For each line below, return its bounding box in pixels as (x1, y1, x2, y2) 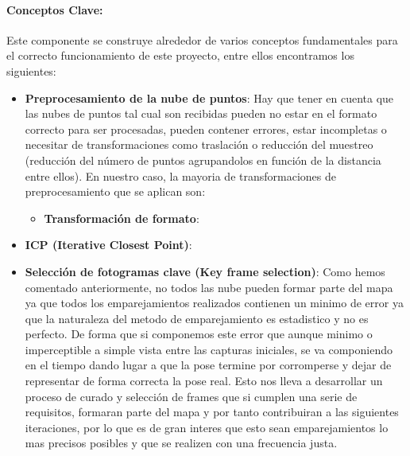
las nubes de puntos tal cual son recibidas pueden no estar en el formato (25, 105, 377, 122)
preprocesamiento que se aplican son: (25, 183, 206, 200)
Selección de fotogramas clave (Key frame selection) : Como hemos (25, 263, 385, 279)
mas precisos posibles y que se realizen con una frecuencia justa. (25, 435, 338, 451)
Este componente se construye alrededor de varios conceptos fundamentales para (6, 31, 398, 48)
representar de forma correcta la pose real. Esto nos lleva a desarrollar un (25, 372, 383, 389)
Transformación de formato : (44, 209, 199, 226)
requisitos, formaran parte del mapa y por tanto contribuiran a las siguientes (25, 403, 399, 420)
